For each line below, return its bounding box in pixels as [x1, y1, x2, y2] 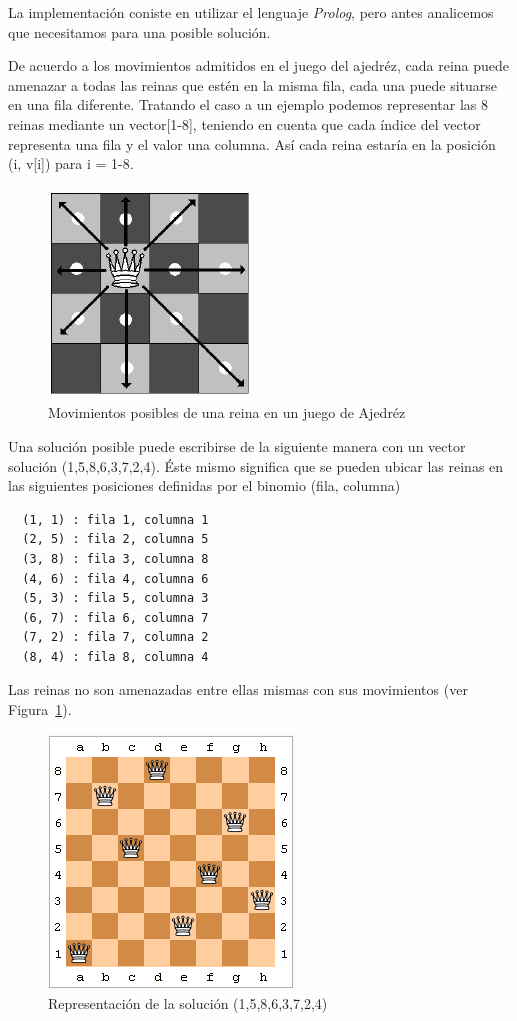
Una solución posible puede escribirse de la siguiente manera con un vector [8, 435, 466, 456]
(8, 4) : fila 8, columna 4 [22, 649, 209, 664]
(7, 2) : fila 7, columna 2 [22, 630, 209, 645]
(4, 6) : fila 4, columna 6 [22, 571, 209, 586]
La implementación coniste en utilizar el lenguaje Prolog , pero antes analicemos [8, 2, 494, 22]
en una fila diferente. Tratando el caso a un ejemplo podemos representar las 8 [8, 94, 488, 115]
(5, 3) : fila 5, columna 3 [22, 591, 209, 606]
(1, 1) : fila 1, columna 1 [22, 512, 209, 527]
